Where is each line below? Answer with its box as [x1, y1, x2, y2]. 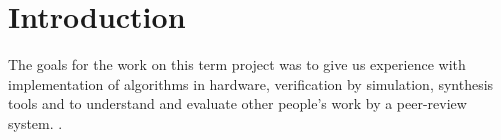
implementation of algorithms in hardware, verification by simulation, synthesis [8, 73, 494, 94]
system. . [8, 112, 63, 133]
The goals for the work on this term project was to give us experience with [8, 54, 466, 75]
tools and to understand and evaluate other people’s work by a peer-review [8, 93, 467, 114]
